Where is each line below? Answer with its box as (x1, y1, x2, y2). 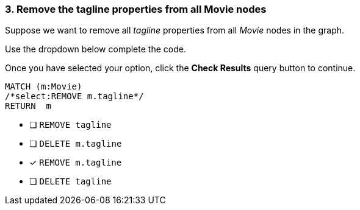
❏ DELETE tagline (29, 176, 112, 187)
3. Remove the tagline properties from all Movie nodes (5, 3, 267, 15)
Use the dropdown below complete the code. (5, 44, 186, 55)
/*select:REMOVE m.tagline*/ (5, 91, 144, 102)
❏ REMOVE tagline (29, 119, 112, 130)
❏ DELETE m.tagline (29, 138, 122, 149)
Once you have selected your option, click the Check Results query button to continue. (5, 63, 356, 74)
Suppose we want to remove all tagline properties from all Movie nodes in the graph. (5, 25, 345, 36)
